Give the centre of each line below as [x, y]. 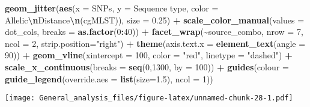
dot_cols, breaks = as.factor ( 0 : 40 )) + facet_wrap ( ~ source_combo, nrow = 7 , [154, 32]
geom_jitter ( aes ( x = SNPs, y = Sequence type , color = [112, 8]
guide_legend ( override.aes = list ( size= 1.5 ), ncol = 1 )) [109, 78]
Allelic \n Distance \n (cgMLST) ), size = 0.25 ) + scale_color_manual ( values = [155, 20]
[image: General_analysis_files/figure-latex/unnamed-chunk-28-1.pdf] [149, 98]
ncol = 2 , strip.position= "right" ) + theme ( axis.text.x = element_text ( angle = [155, 43]
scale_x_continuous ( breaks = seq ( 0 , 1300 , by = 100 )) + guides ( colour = [147, 66]
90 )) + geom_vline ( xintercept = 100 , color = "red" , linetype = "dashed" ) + [149, 55]
